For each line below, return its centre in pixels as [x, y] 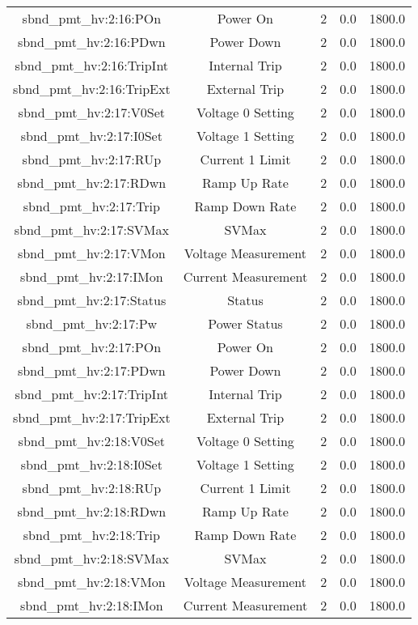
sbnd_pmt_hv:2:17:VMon [91, 253]
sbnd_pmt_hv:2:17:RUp [92, 159]
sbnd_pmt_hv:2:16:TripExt [92, 89]
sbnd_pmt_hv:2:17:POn [92, 347]
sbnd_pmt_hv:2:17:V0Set [92, 112]
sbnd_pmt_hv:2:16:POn [92, 18]
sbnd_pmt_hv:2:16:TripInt [92, 65]
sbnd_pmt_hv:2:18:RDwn [92, 511]
